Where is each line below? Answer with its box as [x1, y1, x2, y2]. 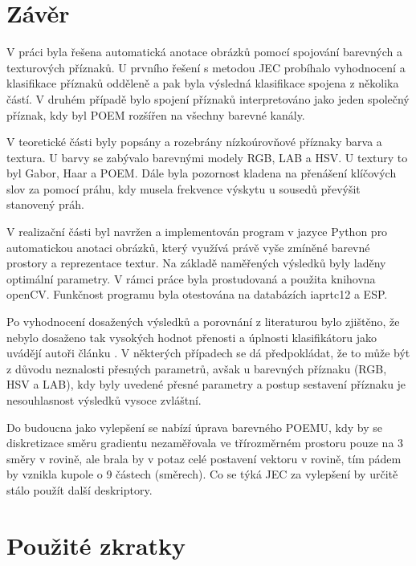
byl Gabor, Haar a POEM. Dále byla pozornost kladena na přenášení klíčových [6, 165, 397, 181]
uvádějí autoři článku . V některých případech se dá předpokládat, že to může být [6, 344, 410, 361]
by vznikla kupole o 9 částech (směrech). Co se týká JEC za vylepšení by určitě [6, 466, 398, 483]
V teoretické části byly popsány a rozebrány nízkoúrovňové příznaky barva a [6, 133, 382, 150]
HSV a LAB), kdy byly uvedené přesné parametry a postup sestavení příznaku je [6, 376, 406, 393]
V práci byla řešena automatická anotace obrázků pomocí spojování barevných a [6, 43, 403, 60]
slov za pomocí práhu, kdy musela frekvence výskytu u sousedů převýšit [6, 180, 361, 197]
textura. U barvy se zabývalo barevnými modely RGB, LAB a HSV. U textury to [6, 149, 408, 165]
